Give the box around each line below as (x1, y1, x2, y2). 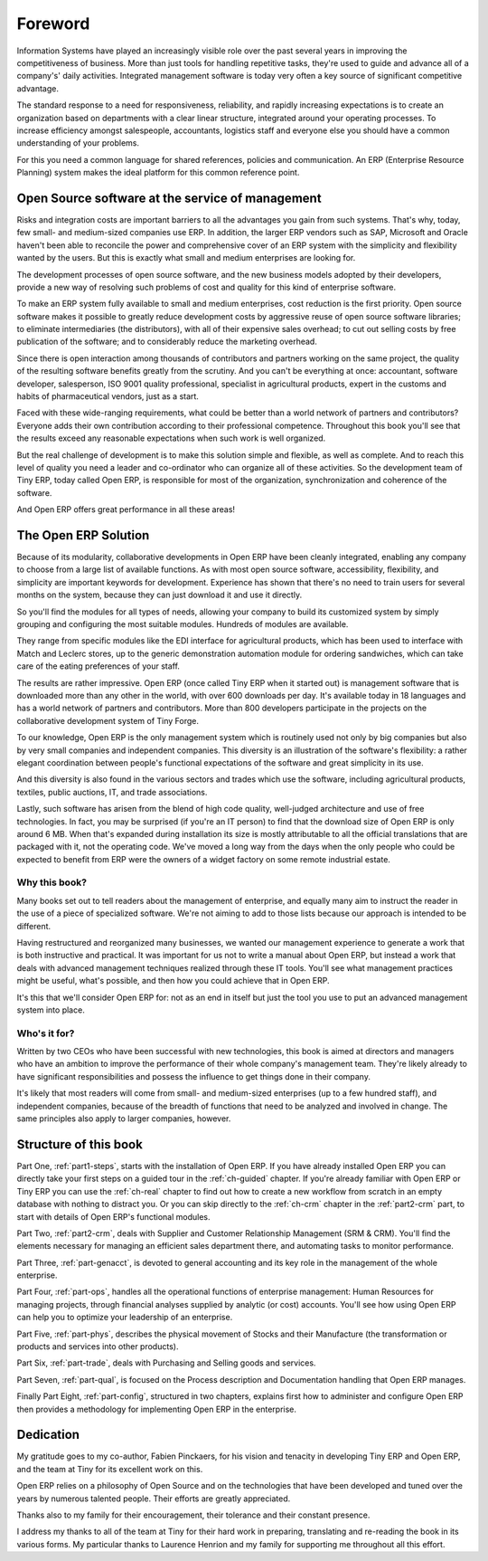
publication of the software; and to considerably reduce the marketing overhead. (16, 336, 318, 347)
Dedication (16, 1427, 80, 1442)
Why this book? (16, 876, 88, 889)
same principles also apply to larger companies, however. (16, 1113, 231, 1124)
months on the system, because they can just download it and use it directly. (16, 589, 303, 601)
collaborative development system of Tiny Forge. (16, 715, 199, 726)
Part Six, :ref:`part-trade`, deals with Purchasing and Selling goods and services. (16, 1357, 316, 1368)
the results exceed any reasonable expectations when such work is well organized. (16, 433, 326, 443)
